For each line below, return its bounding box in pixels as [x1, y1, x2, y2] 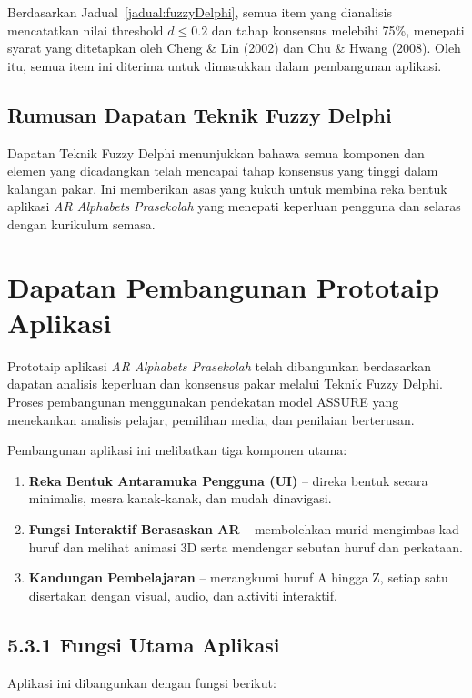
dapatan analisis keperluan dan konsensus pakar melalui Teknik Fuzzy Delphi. [7, 374, 443, 393]
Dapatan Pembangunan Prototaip [7, 268, 440, 305]
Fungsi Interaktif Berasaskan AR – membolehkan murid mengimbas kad [28, 520, 459, 539]
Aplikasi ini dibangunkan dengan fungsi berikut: [7, 673, 276, 692]
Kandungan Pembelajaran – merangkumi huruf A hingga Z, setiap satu [28, 568, 448, 587]
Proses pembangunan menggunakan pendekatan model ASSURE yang [7, 392, 399, 411]
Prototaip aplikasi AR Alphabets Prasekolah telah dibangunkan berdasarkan [7, 356, 432, 375]
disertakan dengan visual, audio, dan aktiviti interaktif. [28, 585, 337, 604]
